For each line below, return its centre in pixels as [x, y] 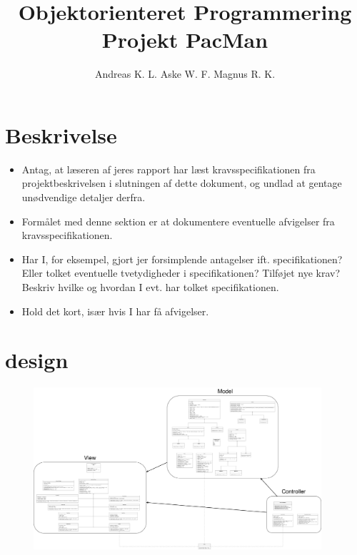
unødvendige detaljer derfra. [84, 197]
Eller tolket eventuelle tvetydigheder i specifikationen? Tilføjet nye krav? [181, 273]
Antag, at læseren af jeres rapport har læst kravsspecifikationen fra [169, 169]
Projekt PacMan [185, 40]
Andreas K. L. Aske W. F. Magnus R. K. [185, 74]
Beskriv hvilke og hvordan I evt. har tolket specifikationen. [150, 287]
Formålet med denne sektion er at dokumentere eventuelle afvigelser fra [178, 221]
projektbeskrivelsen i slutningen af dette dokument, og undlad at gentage [182, 183]
